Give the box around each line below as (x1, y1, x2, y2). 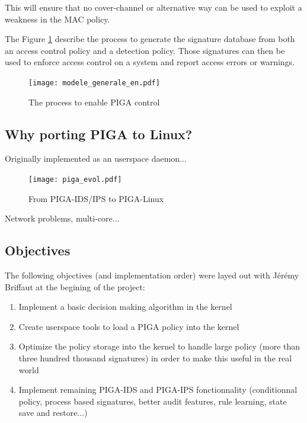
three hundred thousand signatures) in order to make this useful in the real (18, 352, 292, 364)
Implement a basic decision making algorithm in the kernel (18, 300, 232, 313)
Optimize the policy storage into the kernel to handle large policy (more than (18, 340, 300, 352)
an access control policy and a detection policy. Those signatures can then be (5, 44, 285, 56)
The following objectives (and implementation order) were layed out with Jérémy (5, 269, 299, 281)
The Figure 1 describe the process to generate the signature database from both (5, 33, 295, 45)
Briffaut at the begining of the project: (5, 280, 145, 293)
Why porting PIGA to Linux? (5, 124, 193, 143)
